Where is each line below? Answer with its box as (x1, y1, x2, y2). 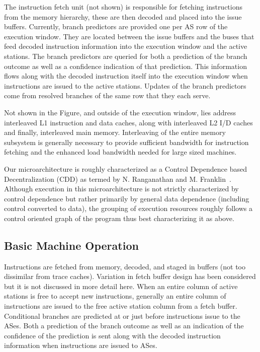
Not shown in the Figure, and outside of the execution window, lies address (4, 107, 236, 117)
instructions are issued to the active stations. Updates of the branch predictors (4, 80, 246, 91)
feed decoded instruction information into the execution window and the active (4, 41, 247, 51)
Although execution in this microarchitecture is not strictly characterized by (4, 183, 239, 194)
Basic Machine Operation (4, 237, 139, 253)
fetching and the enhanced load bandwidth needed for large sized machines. (4, 147, 237, 157)
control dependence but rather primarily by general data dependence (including (4, 193, 249, 203)
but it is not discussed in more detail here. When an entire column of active (4, 280, 238, 291)
